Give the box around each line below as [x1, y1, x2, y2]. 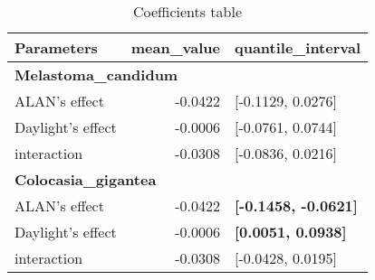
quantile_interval [234, 37, 361, 58]
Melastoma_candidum [14, 64, 178, 85]
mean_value [130, 37, 220, 58]
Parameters [14, 37, 98, 58]
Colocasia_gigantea [14, 169, 157, 190]
